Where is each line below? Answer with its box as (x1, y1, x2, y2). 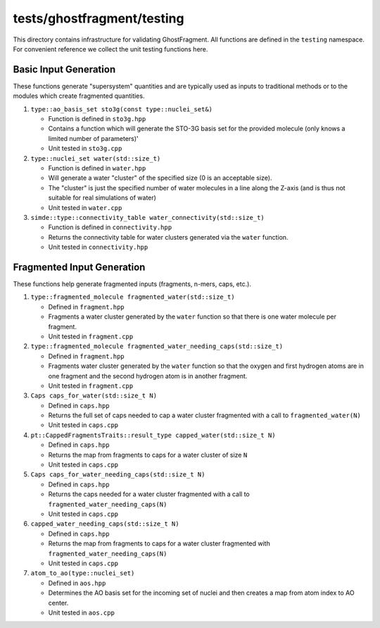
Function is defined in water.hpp (48, 164, 146, 172)
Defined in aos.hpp (48, 579, 106, 587)
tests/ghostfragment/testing (13, 11, 184, 26)
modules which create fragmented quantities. (13, 92, 145, 100)
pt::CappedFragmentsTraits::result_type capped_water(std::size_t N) (30, 431, 276, 439)
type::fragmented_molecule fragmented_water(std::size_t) (30, 293, 235, 301)
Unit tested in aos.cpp (48, 608, 115, 617)
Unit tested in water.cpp (48, 203, 122, 211)
